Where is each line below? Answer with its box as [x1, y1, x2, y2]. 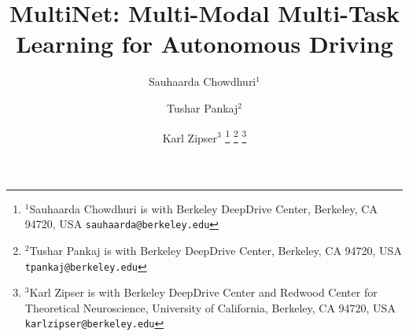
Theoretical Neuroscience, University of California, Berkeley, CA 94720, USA [24, 299, 396, 316]
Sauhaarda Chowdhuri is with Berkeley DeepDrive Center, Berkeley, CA [29, 200, 378, 216]
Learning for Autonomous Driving [16, 28, 393, 60]
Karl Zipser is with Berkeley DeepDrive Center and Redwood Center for [29, 284, 378, 301]
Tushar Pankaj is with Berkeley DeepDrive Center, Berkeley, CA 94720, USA [29, 242, 402, 258]
